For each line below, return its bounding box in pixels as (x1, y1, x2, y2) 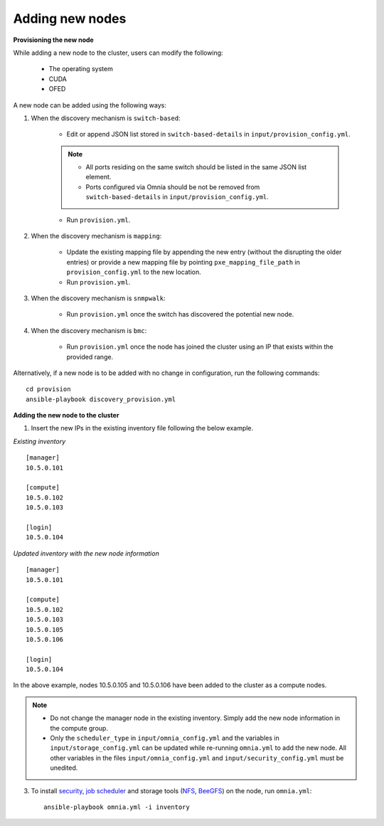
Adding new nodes (13, 11, 127, 26)
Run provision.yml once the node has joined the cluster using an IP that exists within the (66, 342, 334, 351)
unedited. (50, 763, 78, 772)
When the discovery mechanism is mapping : (31, 232, 162, 240)
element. (85, 173, 112, 181)
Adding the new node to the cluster (13, 411, 119, 420)
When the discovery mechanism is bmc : (31, 326, 147, 334)
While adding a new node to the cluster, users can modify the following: (13, 48, 223, 57)
